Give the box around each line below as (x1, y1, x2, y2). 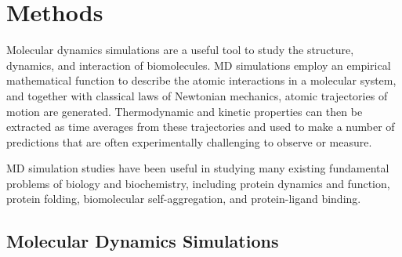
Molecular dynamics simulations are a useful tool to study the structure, (6, 42, 354, 58)
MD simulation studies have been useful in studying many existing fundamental (6, 160, 389, 176)
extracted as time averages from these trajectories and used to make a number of (6, 118, 395, 135)
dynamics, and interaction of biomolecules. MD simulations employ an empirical (6, 56, 391, 73)
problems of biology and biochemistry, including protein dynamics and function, (6, 175, 390, 191)
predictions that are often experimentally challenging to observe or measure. (6, 133, 372, 150)
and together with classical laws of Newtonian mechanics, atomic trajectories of (6, 87, 388, 103)
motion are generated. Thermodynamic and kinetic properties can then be (6, 103, 363, 119)
